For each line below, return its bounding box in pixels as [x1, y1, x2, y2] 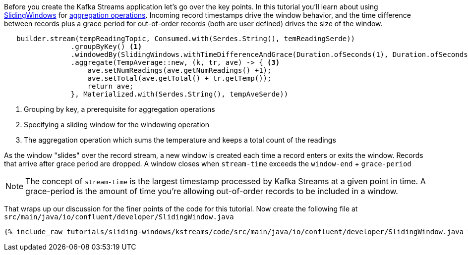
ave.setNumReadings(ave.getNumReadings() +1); [87, 66, 272, 74]
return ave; [87, 82, 134, 90]
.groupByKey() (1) [70, 43, 142, 51]
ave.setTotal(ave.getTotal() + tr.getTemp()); [87, 74, 272, 82]
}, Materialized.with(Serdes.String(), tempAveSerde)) [70, 90, 289, 98]
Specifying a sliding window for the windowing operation [24, 120, 210, 129]
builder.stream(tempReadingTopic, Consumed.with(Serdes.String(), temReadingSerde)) [16, 35, 355, 43]
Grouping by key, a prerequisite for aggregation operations [24, 105, 215, 113]
